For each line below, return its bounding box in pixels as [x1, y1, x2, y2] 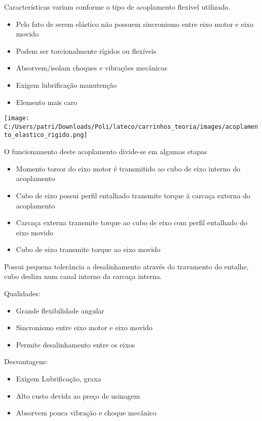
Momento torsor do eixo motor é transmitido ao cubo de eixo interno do [16, 163, 240, 173]
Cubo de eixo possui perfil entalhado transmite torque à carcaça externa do [16, 190, 250, 200]
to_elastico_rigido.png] [4, 131, 88, 139]
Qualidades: [4, 288, 41, 299]
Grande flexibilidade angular [16, 305, 104, 315]
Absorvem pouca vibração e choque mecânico [16, 407, 157, 418]
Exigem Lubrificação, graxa [16, 373, 101, 384]
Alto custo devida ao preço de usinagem [16, 390, 140, 401]
